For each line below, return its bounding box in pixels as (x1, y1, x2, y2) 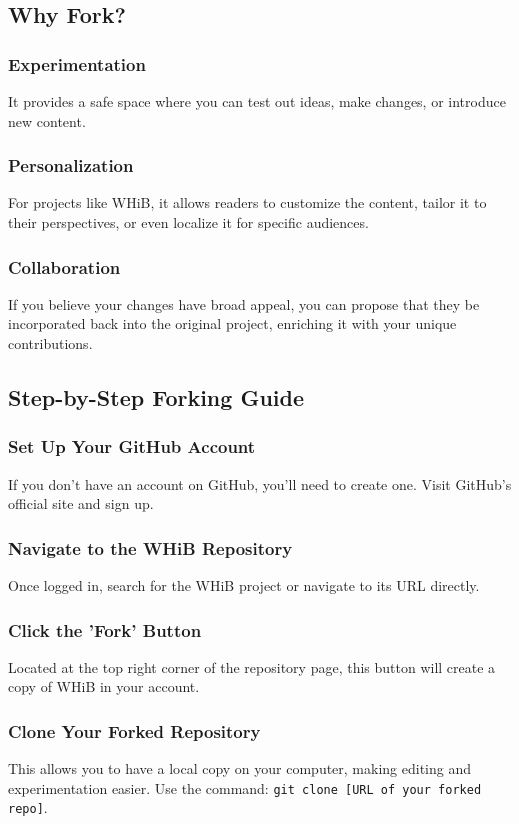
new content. (8, 110, 86, 131)
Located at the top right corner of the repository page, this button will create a (8, 656, 496, 677)
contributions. (8, 333, 93, 353)
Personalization (8, 153, 134, 178)
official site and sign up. (8, 493, 154, 514)
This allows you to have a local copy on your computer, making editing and (8, 758, 472, 779)
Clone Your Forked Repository (8, 718, 261, 743)
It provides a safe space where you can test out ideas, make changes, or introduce (8, 91, 506, 111)
